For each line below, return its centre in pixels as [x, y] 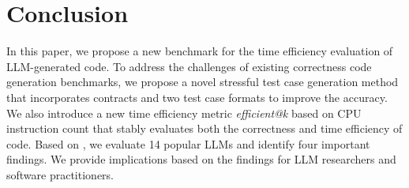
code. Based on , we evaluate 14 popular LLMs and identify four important [188, 143]
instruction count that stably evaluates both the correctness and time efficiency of [204, 128]
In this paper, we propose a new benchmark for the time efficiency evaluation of [200, 51]
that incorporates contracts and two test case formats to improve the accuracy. [197, 97]
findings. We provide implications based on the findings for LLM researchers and [201, 159]
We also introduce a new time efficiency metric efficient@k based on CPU [184, 113]
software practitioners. [60, 174]
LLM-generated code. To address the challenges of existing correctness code [189, 66]
